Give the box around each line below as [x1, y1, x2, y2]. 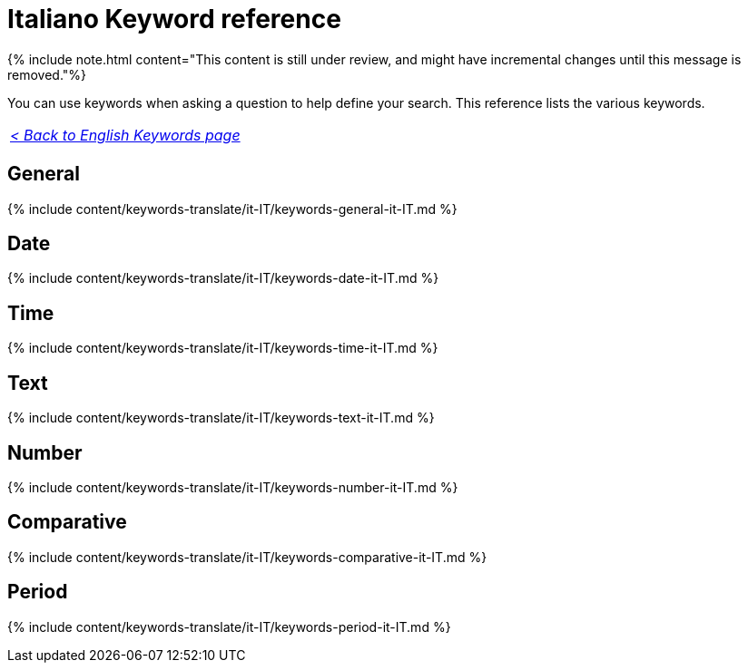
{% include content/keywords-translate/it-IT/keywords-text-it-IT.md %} [7, 410, 435, 426]
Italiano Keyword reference [7, 4, 341, 34]
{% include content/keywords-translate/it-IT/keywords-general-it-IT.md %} [7, 200, 458, 217]
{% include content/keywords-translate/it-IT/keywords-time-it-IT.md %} [7, 340, 438, 356]
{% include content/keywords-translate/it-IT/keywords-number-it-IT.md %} [7, 479, 458, 495]
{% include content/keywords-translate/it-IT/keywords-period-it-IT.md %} [7, 618, 451, 635]
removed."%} [7, 66, 87, 83]
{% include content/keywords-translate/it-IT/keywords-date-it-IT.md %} [7, 270, 439, 286]
